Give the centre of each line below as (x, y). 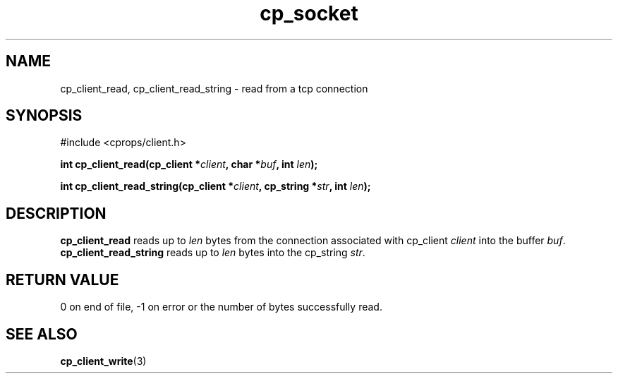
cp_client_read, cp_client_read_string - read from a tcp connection (214, 88)
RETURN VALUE (62, 279)
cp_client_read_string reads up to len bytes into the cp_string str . (213, 253)
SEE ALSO (42, 334)
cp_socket (309, 13)
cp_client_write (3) (103, 361)
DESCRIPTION (56, 213)
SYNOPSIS (44, 116)
